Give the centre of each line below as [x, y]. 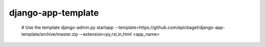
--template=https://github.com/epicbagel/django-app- [170, 27]
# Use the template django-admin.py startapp [67, 27]
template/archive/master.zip [50, 34]
